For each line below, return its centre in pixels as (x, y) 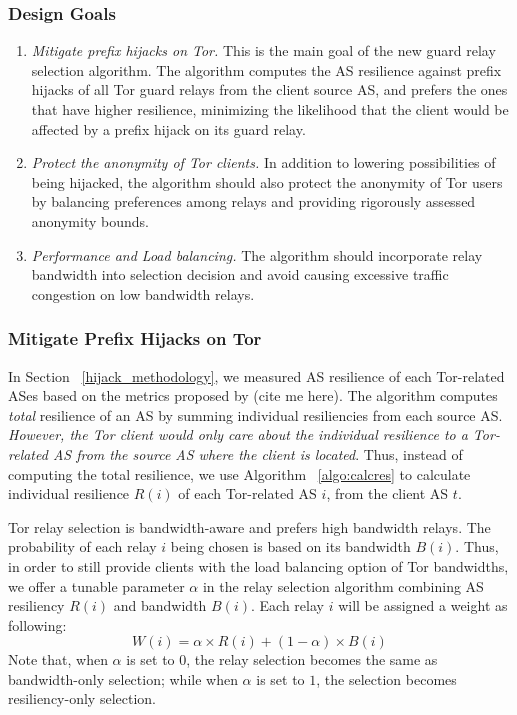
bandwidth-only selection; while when (123, 678)
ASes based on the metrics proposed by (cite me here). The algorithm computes (253, 395)
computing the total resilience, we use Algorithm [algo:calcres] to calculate (239, 473)
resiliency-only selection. (82, 698)
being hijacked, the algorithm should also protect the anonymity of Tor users (267, 181)
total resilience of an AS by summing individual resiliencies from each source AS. (255, 414)
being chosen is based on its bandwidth (290, 546)
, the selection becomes (386, 678)
